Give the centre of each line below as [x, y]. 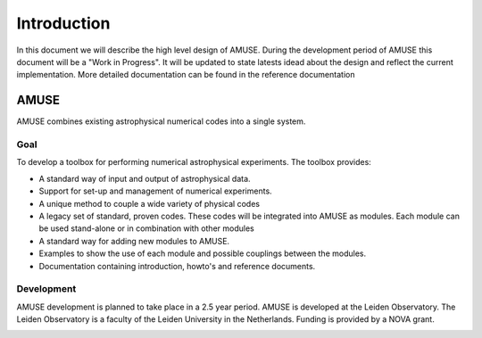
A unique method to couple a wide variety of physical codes [150, 203]
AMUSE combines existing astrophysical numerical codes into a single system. [161, 121]
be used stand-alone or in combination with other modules [146, 228]
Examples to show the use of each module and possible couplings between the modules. [202, 253]
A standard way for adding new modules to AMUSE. [134, 241]
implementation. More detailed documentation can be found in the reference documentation [186, 75]
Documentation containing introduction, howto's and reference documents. [177, 266]
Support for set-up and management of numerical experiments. [155, 191]
